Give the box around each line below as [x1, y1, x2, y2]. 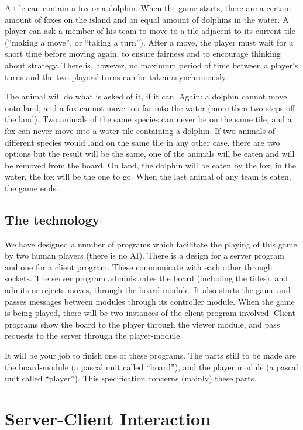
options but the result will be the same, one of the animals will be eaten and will [5, 147, 295, 160]
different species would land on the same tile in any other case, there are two [5, 136, 280, 148]
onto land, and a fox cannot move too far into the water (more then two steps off [5, 101, 295, 113]
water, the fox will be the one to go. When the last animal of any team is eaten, [5, 170, 291, 183]
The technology [5, 210, 100, 228]
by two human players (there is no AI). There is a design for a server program [5, 249, 284, 262]
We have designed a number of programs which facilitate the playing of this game [5, 238, 297, 250]
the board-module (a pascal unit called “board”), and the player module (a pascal [5, 360, 298, 373]
